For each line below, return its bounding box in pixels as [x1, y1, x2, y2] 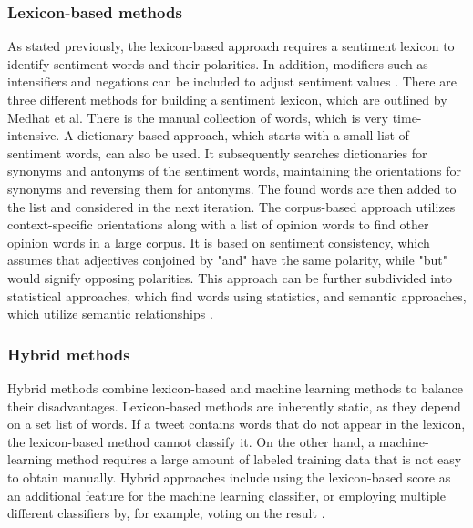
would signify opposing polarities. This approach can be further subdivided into [7, 268, 452, 287]
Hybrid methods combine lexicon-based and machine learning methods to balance [7, 378, 464, 397]
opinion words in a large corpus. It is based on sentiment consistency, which [7, 232, 430, 251]
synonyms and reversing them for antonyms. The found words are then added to [7, 178, 457, 198]
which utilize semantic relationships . [7, 304, 213, 323]
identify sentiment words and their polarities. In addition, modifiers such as [7, 54, 428, 73]
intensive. [7, 126, 60, 145]
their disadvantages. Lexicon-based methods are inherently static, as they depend [7, 396, 461, 415]
